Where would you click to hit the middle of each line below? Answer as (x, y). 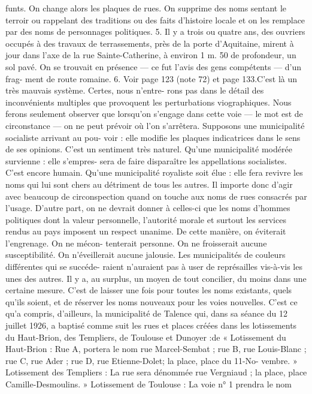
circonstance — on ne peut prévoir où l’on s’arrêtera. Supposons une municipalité (155, 125)
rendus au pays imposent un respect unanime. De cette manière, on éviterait (146, 231)
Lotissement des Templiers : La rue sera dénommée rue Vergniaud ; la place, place (156, 372)
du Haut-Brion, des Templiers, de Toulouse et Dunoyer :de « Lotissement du (146, 337)
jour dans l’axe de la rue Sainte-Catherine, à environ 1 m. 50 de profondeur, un (151, 55)
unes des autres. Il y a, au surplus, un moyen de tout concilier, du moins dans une (156, 278)
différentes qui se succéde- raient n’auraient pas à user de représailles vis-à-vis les (154, 267)
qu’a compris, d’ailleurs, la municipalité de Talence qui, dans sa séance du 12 (147, 313)
